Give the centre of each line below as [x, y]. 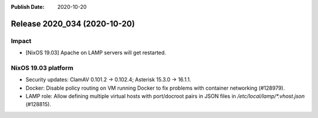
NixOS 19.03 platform [42, 68]
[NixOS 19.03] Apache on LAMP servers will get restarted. [96, 53]
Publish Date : [28, 7]
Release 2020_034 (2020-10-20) [73, 24]
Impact [21, 41]
